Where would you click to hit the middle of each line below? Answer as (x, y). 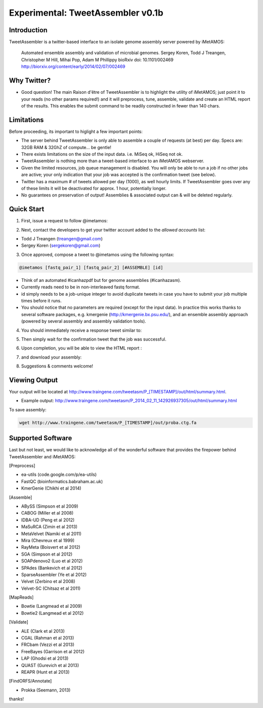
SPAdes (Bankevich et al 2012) (52, 568)
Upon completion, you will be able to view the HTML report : (82, 348)
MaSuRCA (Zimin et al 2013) (49, 527)
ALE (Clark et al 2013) (43, 631)
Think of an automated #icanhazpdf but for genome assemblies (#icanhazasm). (101, 280)
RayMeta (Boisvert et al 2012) (51, 547)
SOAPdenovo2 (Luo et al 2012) (52, 561)
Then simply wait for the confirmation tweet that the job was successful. (94, 339)
